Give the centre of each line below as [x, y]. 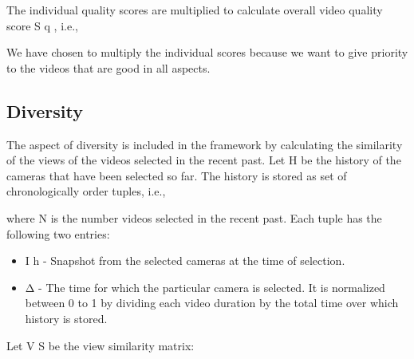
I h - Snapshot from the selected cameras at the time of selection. [185, 260]
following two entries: [58, 233]
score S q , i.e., [42, 25]
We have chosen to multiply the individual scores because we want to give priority [207, 52]
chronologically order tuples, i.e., [86, 191]
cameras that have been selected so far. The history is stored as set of [177, 175]
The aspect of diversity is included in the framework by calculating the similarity [205, 144]
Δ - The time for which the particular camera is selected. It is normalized [205, 287]
